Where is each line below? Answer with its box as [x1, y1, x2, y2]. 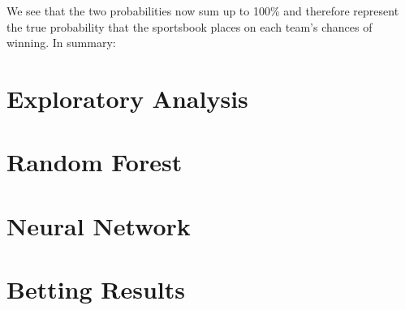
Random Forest [6, 145, 183, 179]
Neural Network [6, 209, 191, 242]
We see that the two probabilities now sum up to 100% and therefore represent [6, 2, 399, 19]
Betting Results [6, 273, 186, 306]
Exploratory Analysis [6, 81, 248, 114]
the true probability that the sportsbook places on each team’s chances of [6, 18, 373, 35]
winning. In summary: [6, 34, 116, 51]
